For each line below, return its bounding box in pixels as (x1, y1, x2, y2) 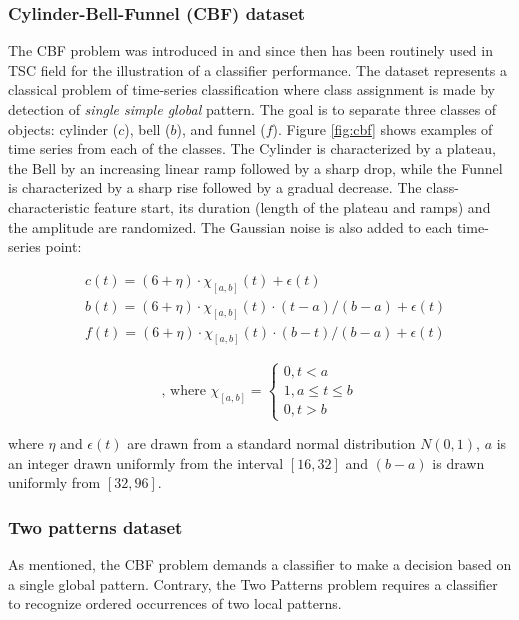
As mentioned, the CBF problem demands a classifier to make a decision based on (8, 554, 512, 575)
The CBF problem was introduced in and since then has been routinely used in (8, 40, 493, 61)
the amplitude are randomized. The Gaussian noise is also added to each (8, 216, 453, 237)
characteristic (8, 196, 90, 217)
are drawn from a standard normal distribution (127, 433, 416, 454)
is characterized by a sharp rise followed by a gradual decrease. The (8, 177, 422, 198)
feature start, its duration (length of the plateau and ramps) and (94, 196, 491, 217)
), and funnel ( (176, 118, 266, 139)
